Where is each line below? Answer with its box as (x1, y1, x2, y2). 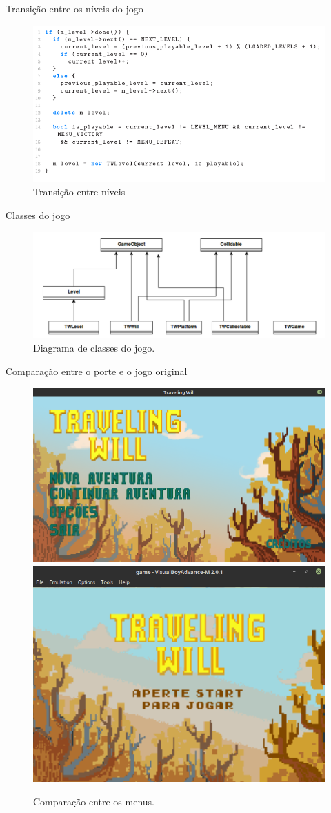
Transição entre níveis (33, 184, 126, 199)
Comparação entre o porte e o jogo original (6, 363, 188, 378)
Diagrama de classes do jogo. (33, 341, 155, 355)
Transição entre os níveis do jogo (6, 1, 143, 15)
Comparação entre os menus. (33, 794, 154, 808)
